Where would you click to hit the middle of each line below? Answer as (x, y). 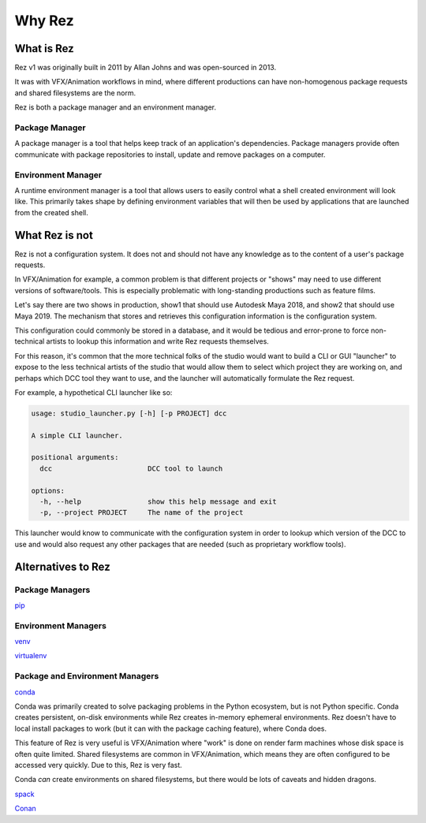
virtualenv (31, 656)
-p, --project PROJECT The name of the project (142, 513)
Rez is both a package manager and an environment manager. (116, 107)
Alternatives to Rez (62, 566)
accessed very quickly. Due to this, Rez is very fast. (99, 765)
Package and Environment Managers (87, 676)
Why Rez (44, 20)
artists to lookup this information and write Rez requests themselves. (158, 341)
